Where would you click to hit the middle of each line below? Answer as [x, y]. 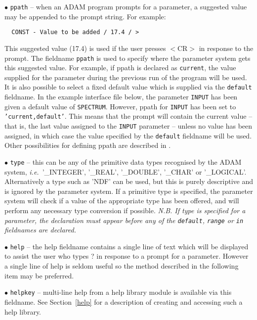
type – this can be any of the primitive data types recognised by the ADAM [126, 161]
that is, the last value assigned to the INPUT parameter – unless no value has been [128, 126]
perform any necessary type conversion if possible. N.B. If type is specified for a [125, 210]
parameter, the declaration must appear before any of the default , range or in [124, 220]
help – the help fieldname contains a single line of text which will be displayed [129, 246]
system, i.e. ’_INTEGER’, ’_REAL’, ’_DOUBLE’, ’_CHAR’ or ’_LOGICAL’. [126, 171]
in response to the [226, 48]
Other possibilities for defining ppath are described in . [88, 145]
